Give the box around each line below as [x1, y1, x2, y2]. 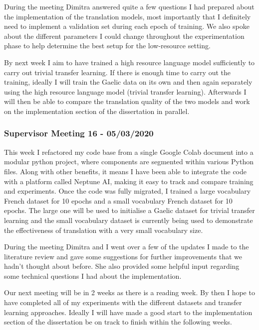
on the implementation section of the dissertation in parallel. [4, 106, 190, 116]
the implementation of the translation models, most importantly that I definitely [4, 11, 251, 21]
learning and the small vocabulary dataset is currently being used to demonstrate [4, 215, 253, 225]
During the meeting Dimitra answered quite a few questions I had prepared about [4, 1, 255, 11]
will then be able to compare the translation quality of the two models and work [4, 96, 250, 107]
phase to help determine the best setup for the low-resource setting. [4, 40, 211, 51]
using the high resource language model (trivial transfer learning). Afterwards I [4, 86, 247, 97]
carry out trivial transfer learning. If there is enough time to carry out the [4, 67, 231, 77]
